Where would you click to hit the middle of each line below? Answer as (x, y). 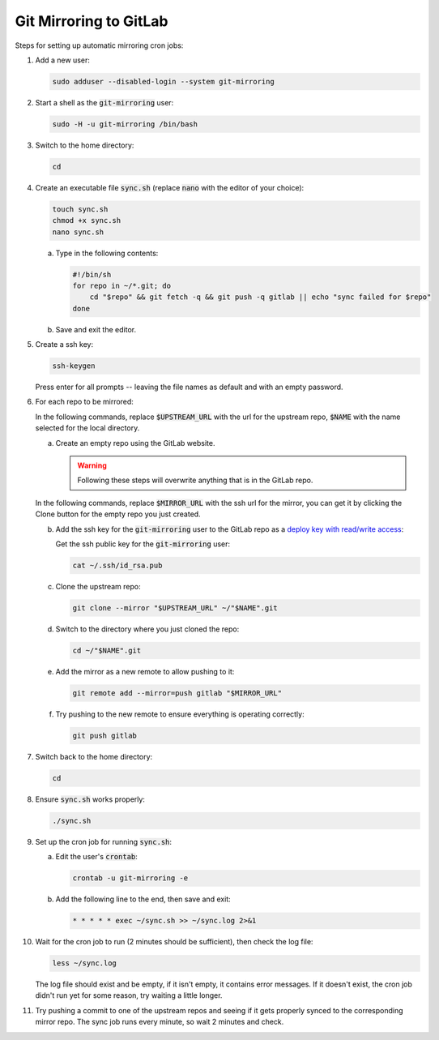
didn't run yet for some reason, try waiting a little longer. (129, 995)
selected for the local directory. (87, 428)
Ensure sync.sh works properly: (90, 799)
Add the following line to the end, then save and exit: (143, 899)
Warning (92, 465)
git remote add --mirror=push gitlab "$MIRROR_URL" (177, 693)
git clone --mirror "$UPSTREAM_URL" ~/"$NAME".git (175, 608)
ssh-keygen (74, 366)
